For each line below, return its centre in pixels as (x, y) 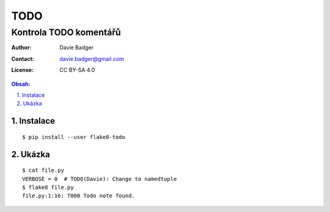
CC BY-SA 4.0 (77, 70)
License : (22, 70)
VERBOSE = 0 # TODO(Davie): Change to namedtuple (100, 179)
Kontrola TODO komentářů (66, 32)
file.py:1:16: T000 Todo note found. (79, 196)
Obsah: (21, 84)
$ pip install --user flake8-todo (74, 137)
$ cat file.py (43, 170)
